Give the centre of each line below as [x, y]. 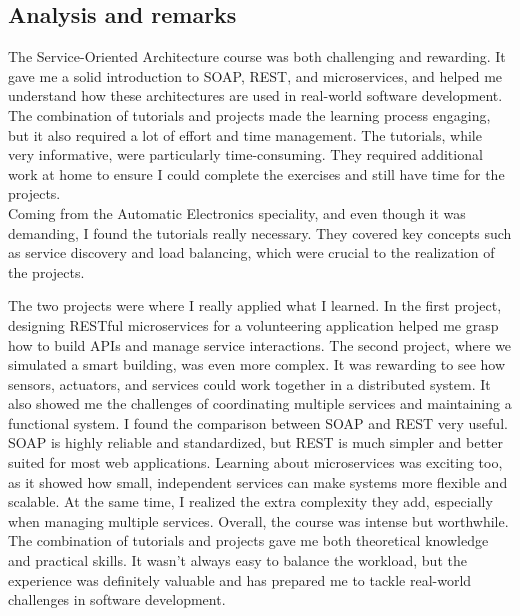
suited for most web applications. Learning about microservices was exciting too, [255, 462]
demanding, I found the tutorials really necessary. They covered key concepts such [260, 232]
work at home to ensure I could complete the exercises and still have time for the [256, 173]
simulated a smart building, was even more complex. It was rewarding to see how [257, 364]
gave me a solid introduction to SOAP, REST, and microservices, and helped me [255, 75]
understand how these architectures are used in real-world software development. [255, 95]
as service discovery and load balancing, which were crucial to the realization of [251, 252]
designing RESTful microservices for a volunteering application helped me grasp [253, 324]
